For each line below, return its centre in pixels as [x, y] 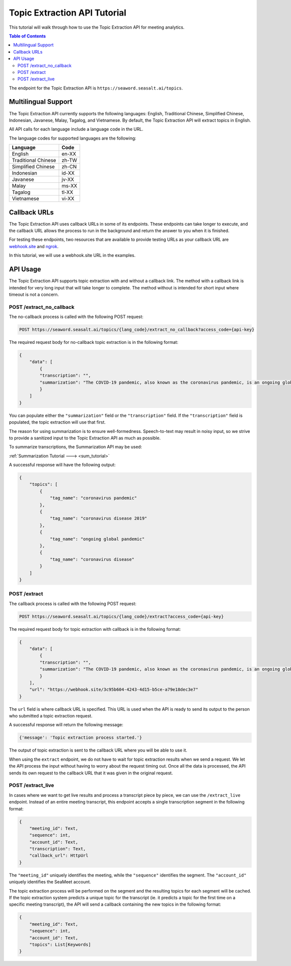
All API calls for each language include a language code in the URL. [76, 129]
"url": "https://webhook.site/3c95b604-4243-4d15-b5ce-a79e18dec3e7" [114, 690]
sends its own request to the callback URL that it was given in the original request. [91, 773]
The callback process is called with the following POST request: [73, 604]
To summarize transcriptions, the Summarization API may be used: [76, 447]
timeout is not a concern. [34, 294]
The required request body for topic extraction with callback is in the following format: [95, 629]
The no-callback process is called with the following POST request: [76, 317]
